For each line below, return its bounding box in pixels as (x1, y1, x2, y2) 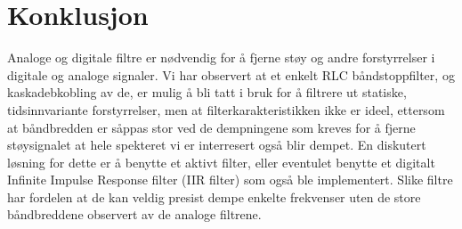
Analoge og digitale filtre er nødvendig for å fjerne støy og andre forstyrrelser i (7, 48, 435, 67)
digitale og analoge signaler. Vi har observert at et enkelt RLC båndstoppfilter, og (7, 65, 455, 84)
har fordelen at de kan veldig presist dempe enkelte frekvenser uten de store (7, 187, 421, 206)
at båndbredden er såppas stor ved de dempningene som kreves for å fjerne (7, 118, 416, 136)
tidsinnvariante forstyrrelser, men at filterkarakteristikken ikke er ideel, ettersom (7, 100, 445, 119)
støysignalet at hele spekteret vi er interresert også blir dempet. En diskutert (7, 135, 426, 154)
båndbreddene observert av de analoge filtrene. (7, 205, 262, 224)
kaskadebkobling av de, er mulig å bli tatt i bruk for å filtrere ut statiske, (7, 83, 407, 102)
